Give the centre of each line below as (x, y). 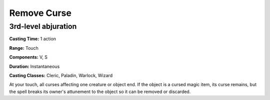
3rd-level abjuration (43, 26)
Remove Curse (40, 13)
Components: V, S (28, 57)
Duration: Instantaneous (34, 66)
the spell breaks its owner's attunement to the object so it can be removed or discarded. (100, 92)
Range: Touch (24, 48)
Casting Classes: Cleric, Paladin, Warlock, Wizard (61, 75)
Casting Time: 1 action (33, 39)
